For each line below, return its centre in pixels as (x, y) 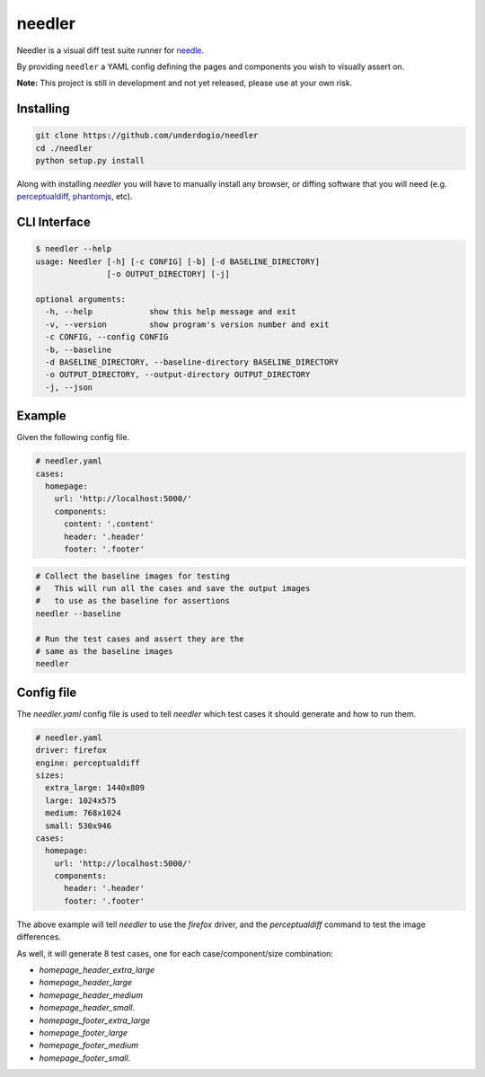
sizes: (50, 775)
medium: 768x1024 (83, 813)
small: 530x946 (79, 825)
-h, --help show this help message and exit (171, 312)
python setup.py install (90, 161)
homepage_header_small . (87, 1008)
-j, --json (69, 387)
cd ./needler (64, 148)
